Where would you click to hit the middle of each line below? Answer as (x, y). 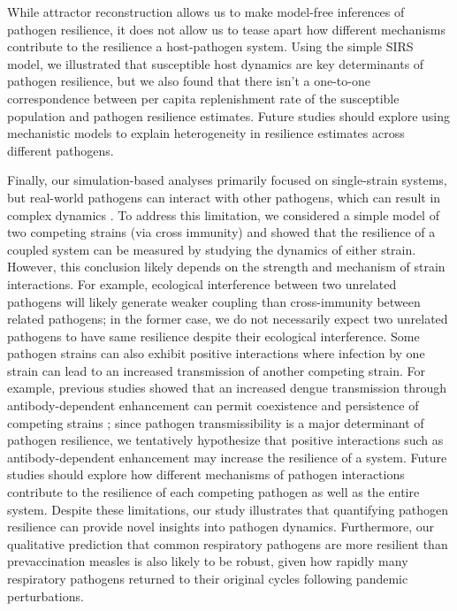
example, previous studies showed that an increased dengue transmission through (227, 388)
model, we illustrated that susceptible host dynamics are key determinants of (216, 63)
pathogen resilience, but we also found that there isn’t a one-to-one (189, 81)
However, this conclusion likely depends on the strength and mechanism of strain (226, 267)
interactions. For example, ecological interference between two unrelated (202, 283)
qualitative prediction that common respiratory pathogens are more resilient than (228, 543)
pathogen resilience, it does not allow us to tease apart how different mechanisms (226, 29)
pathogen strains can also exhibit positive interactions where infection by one (216, 353)
